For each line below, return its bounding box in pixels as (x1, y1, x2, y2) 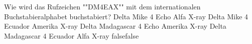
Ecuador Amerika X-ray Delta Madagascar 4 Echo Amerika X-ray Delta (4, 21, 226, 31)
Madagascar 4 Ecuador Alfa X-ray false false (4, 30, 139, 41)
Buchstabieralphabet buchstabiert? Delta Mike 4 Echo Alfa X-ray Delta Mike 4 (4, 11, 248, 21)
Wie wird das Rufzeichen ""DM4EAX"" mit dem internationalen (4, 1, 201, 11)
